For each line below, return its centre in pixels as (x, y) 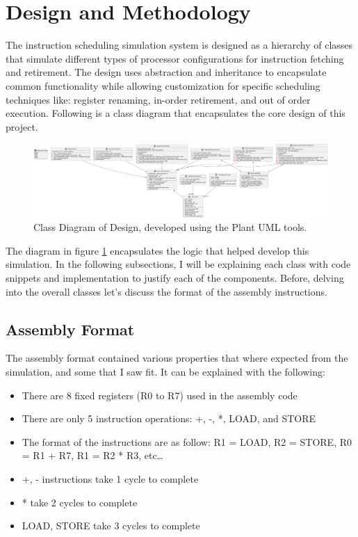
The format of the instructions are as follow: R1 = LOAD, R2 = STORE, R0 (187, 441)
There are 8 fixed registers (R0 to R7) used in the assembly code (160, 395)
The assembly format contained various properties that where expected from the (177, 358)
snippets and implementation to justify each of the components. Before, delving (175, 278)
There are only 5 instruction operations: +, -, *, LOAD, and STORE (169, 418)
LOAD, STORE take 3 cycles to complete (111, 526)
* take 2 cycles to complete (80, 502)
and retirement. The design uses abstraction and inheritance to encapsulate (166, 72)
